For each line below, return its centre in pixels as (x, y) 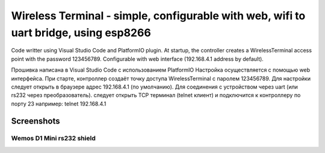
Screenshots (36, 121)
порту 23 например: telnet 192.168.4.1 (59, 104)
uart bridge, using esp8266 (81, 33)
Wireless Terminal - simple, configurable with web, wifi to (158, 16)
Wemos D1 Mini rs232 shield (53, 139)
